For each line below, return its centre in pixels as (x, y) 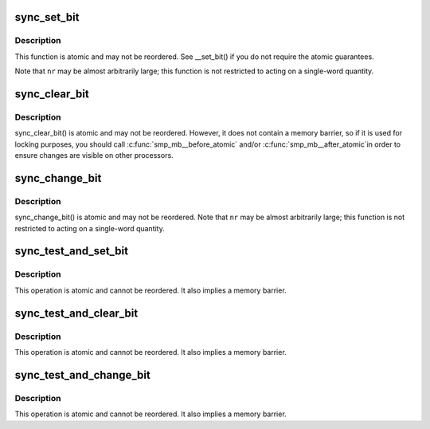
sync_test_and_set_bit (72, 251)
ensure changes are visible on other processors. (94, 155)
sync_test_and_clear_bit (76, 313)
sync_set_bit (47, 17)
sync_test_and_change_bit (82, 375)
